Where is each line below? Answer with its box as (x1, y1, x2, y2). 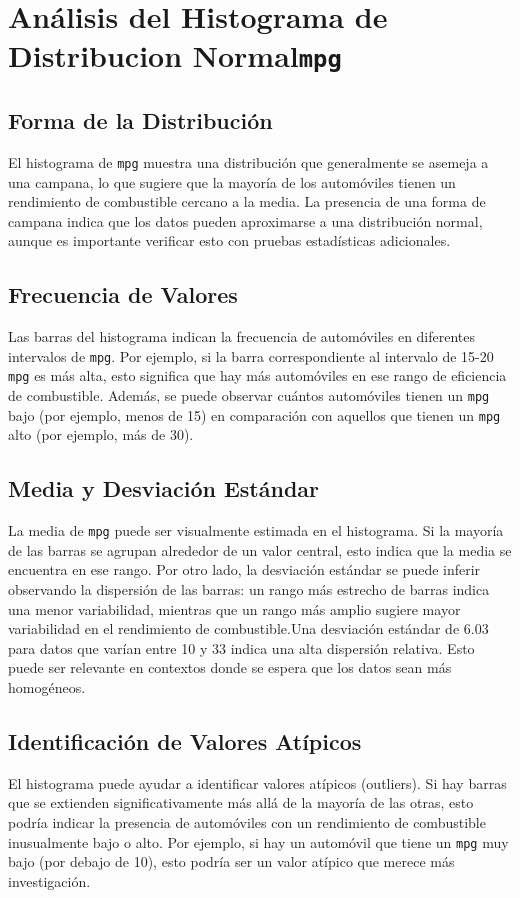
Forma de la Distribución (8, 105, 273, 136)
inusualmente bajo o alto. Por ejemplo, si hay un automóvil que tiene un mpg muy (8, 831, 509, 852)
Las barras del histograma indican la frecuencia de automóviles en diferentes (8, 326, 476, 347)
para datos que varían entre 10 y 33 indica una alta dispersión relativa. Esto (8, 637, 475, 658)
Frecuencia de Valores (8, 279, 238, 310)
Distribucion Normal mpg (8, 35, 342, 76)
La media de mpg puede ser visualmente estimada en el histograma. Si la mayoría (8, 520, 504, 541)
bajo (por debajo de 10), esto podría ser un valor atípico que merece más (8, 851, 455, 872)
